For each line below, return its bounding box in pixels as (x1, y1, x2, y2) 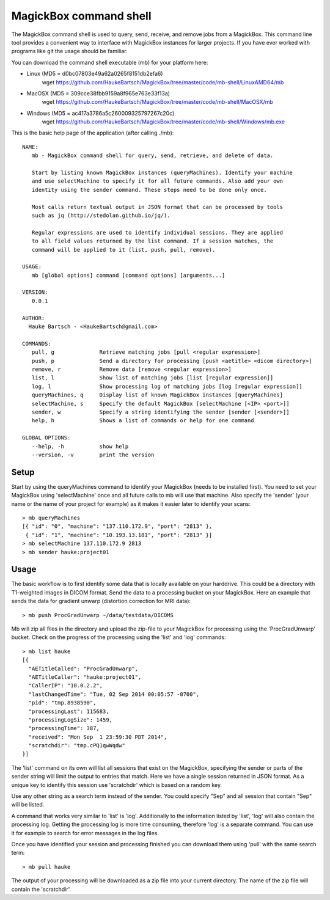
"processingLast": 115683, (28, 708, 109, 715)
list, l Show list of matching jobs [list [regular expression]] (31, 375, 274, 381)
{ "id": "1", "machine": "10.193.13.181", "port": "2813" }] (25, 532, 213, 538)
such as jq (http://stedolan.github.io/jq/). (31, 211, 170, 219)
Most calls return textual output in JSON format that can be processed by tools (31, 203, 284, 210)
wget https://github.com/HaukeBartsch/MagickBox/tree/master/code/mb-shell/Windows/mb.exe (42, 118, 285, 125)
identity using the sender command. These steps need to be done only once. (31, 186, 267, 193)
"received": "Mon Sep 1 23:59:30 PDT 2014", (28, 733, 167, 741)
